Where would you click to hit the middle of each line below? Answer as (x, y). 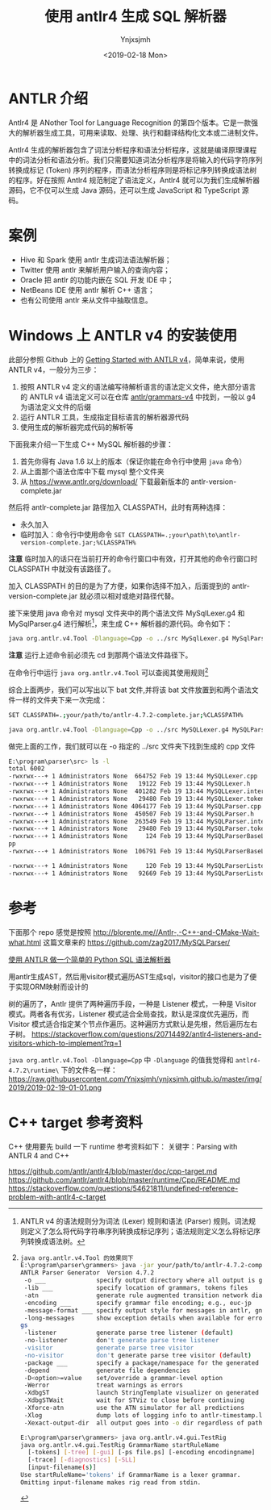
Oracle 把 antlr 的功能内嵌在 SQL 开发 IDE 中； (97, 280)
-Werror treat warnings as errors (103, 1385)
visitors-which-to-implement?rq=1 (65, 1043)
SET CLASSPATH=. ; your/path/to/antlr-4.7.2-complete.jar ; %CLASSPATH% (126, 715)
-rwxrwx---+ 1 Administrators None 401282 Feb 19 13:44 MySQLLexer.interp (138, 791)
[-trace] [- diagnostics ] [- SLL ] (82, 1460)
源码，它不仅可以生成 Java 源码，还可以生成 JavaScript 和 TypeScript (124, 190)
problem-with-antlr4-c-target (57, 1197)
